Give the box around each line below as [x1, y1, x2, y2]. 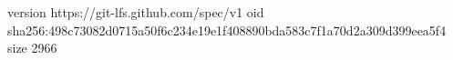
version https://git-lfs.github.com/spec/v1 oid [7, 3, 264, 21]
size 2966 [7, 38, 57, 57]
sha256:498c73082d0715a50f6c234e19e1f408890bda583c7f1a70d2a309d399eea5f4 [7, 20, 447, 39]
